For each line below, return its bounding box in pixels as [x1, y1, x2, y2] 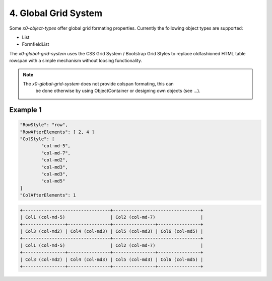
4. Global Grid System [9, 8, 103, 19]
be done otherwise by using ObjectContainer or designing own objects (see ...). [35, 88, 201, 94]
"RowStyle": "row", [20, 122, 68, 128]
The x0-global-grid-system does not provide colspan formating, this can [23, 80, 174, 86]
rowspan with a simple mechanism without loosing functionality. [9, 58, 142, 64]
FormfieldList [22, 41, 49, 47]
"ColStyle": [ [20, 136, 55, 142]
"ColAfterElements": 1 [20, 193, 76, 198]
